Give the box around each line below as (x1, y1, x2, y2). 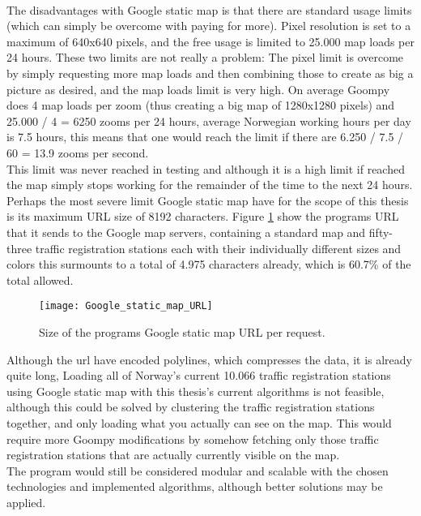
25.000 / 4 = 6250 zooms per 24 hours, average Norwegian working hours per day (6, 112, 411, 129)
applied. (6, 493, 46, 510)
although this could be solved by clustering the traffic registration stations (6, 398, 375, 415)
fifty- (368, 223, 393, 240)
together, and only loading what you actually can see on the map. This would (6, 414, 392, 431)
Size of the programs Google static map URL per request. (39, 323, 325, 340)
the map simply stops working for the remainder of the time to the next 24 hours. (6, 176, 413, 193)
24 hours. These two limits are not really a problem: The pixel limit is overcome (6, 49, 404, 66)
